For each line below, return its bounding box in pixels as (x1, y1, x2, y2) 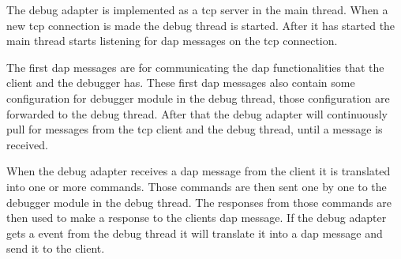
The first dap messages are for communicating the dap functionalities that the (6, 58, 384, 75)
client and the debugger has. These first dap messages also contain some (6, 74, 355, 91)
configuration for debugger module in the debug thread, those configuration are (6, 89, 390, 106)
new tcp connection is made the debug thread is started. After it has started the (6, 17, 395, 33)
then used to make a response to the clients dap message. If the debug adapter (6, 209, 387, 226)
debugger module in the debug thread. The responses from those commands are (6, 193, 392, 210)
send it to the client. (6, 240, 105, 257)
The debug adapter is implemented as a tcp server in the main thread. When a (6, 2, 388, 17)
